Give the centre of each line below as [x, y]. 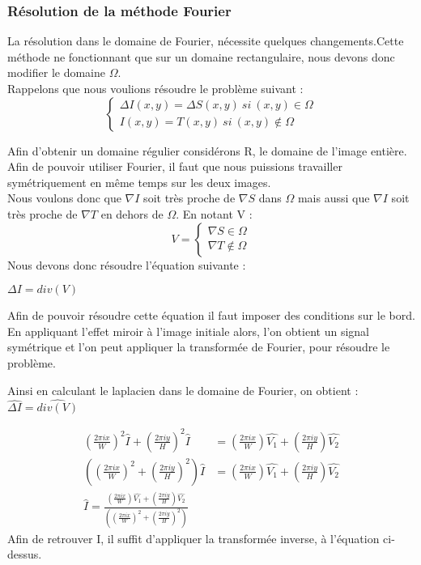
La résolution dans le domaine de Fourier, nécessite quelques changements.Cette [206, 41]
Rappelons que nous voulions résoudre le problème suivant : [155, 88]
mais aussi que [334, 198]
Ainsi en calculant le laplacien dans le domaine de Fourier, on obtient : [183, 390]
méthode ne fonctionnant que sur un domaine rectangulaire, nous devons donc [201, 56]
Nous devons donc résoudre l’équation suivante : [127, 264]
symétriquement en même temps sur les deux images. [139, 182]
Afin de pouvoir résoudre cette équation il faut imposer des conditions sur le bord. [211, 315]
